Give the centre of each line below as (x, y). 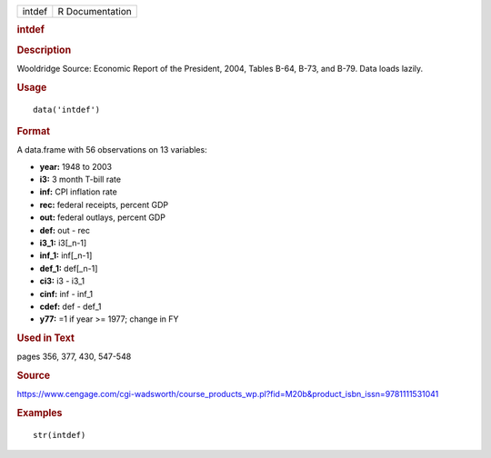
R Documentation (95, 11)
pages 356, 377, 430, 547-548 (74, 357)
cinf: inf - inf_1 (66, 294)
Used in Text (45, 338)
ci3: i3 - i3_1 (62, 281)
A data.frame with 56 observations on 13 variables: (112, 150)
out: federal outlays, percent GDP (102, 217)
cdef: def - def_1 (70, 306)
